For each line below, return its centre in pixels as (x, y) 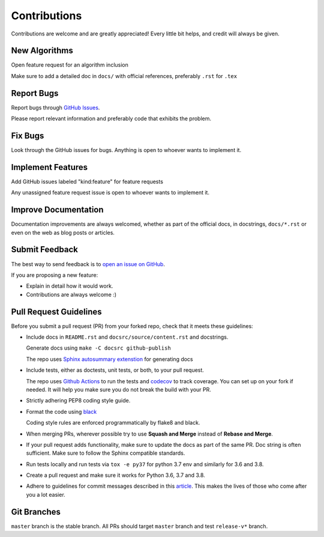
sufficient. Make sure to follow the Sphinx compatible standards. (106, 453)
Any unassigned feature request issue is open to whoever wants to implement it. (110, 193)
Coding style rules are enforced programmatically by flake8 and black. (113, 423)
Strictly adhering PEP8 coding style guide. (78, 401)
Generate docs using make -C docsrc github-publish (98, 348)
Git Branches (36, 511)
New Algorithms (42, 51)
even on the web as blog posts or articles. (63, 232)
